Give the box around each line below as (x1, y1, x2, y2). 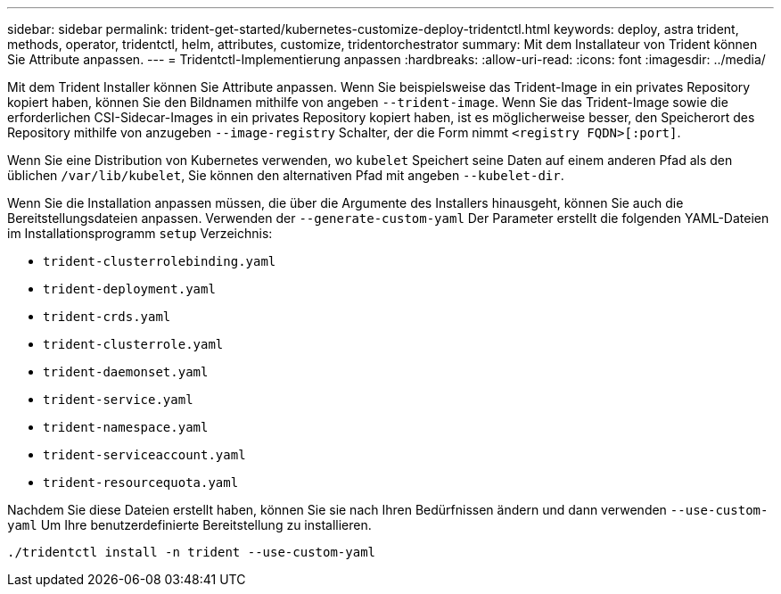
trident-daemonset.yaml (43, 365, 209, 379)
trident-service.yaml (43, 392, 193, 407)
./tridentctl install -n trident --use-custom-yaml (7, 545, 376, 559)
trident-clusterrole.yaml (43, 337, 224, 351)
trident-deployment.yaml (43, 282, 216, 296)
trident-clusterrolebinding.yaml (43, 254, 276, 268)
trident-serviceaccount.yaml (43, 448, 246, 462)
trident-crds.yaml (43, 309, 171, 324)
